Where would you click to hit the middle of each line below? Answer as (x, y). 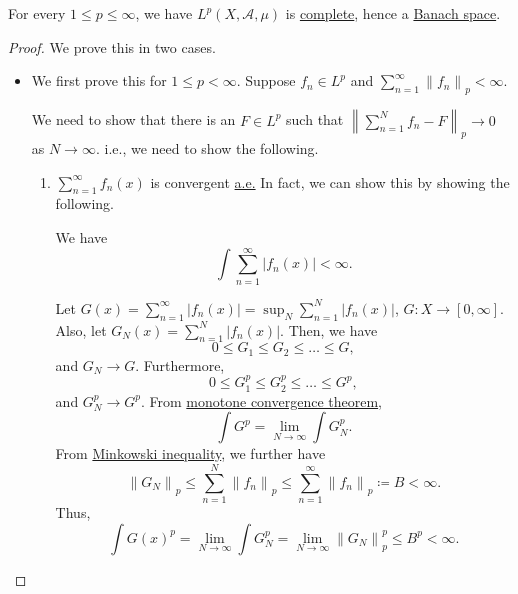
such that (315, 119)
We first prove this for (99, 80)
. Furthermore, (180, 364)
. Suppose (266, 80)
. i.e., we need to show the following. (207, 148)
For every (37, 13)
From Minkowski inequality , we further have (190, 453)
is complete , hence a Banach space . (393, 13)
